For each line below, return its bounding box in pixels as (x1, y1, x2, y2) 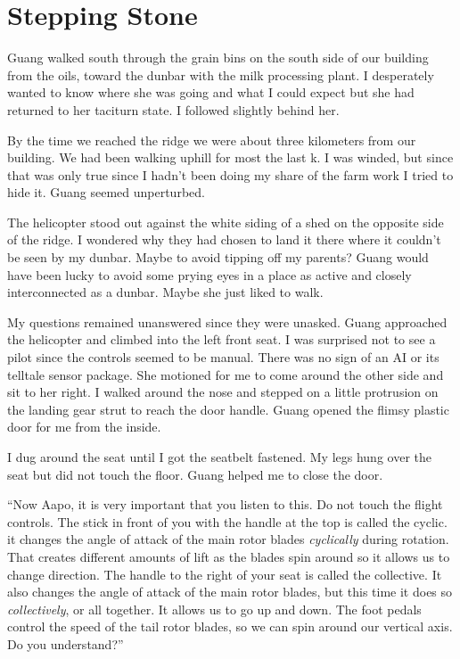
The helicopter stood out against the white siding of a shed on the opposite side (7, 212, 444, 231)
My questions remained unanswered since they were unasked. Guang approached (7, 312, 448, 331)
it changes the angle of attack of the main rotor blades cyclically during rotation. (7, 530, 449, 548)
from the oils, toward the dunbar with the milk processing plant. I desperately (7, 65, 434, 84)
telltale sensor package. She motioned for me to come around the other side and (7, 365, 444, 383)
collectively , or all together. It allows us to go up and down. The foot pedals (7, 599, 422, 618)
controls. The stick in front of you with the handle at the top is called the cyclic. (7, 512, 448, 531)
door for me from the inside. (7, 417, 161, 436)
